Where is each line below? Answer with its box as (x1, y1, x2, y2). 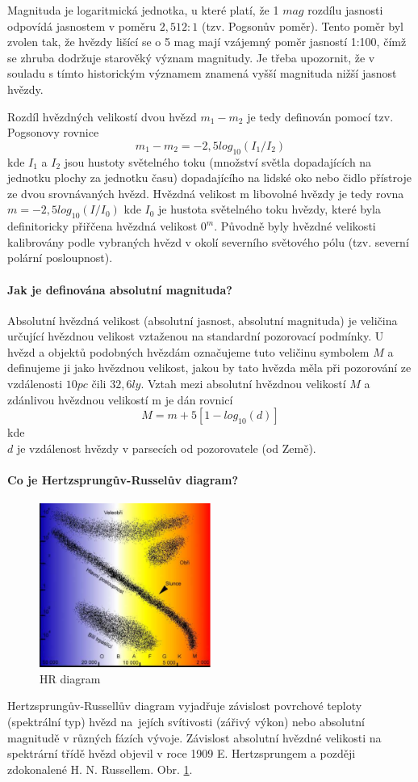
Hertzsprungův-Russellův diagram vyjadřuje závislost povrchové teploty (7, 697, 362, 714)
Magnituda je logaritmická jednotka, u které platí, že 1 (7, 2, 279, 18)
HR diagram (40, 670, 101, 687)
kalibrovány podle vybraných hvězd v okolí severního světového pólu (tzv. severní (7, 233, 409, 250)
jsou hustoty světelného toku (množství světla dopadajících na (64, 153, 372, 170)
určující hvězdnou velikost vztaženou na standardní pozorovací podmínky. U (7, 328, 384, 345)
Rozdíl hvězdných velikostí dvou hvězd (7, 108, 197, 125)
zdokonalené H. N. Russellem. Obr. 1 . (7, 760, 193, 777)
